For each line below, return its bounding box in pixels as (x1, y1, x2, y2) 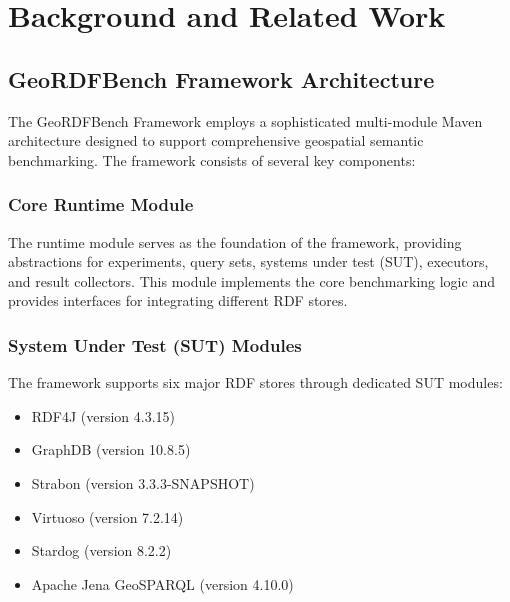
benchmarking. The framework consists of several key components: (8, 149, 416, 170)
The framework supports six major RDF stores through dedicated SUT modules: (8, 372, 503, 393)
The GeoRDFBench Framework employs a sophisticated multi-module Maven (8, 110, 483, 131)
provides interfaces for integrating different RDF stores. (8, 290, 348, 311)
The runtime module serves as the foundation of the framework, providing (8, 231, 462, 252)
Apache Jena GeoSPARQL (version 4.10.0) (31, 573, 294, 594)
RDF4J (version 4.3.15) (31, 405, 176, 426)
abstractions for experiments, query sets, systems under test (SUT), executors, (8, 251, 489, 272)
